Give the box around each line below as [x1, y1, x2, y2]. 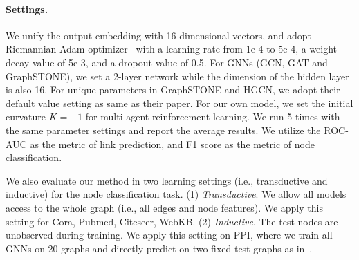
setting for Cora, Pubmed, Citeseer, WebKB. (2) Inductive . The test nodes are [6, 214, 338, 228]
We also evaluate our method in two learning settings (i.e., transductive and [6, 173, 328, 187]
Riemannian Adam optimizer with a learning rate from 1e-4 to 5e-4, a [6, 41, 306, 56]
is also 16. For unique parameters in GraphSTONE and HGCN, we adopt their [6, 82, 340, 97]
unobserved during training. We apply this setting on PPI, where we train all [6, 228, 333, 242]
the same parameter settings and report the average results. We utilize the [6, 122, 321, 137]
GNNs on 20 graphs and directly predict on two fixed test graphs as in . [6, 241, 313, 255]
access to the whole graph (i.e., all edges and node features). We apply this [6, 200, 323, 214]
